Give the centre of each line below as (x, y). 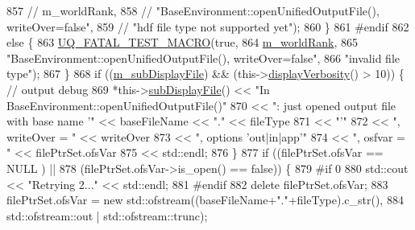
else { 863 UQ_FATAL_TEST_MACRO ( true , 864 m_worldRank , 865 (182, 42)
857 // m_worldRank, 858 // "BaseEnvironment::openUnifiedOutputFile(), (193, 10)
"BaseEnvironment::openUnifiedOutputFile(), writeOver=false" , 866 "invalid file (203, 57)
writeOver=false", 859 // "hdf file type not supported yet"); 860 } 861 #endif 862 (208, 26)
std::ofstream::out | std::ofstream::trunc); (107, 215)
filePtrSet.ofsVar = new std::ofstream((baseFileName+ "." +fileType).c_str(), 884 (205, 200)
